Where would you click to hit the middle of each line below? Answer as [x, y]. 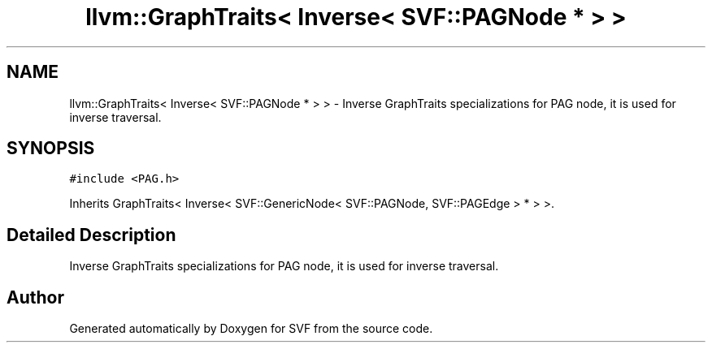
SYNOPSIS [51, 149]
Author [35, 297]
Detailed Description [91, 235]
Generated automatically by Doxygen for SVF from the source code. [251, 329]
